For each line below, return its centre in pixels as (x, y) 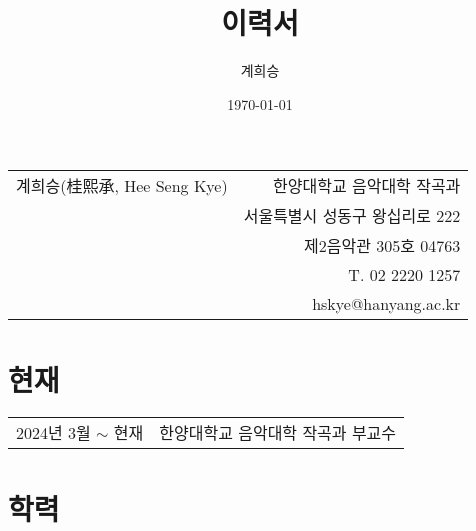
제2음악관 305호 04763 (382, 246)
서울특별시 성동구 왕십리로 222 (352, 216)
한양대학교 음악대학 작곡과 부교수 (278, 433)
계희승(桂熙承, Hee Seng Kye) (122, 186)
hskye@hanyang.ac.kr (386, 304)
